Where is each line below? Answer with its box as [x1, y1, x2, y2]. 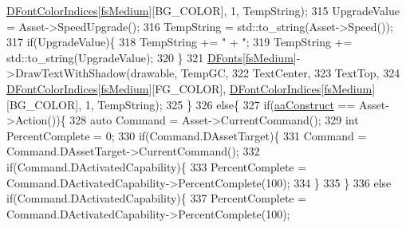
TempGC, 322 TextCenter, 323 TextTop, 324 [180, 65, 400, 81]
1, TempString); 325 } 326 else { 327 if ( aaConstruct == [85, 96, 356, 112]
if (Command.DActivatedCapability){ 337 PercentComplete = [6, 190, 307, 206]
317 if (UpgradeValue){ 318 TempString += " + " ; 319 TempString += [6, 33, 353, 50]
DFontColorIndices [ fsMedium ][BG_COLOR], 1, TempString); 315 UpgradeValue [6, 2, 400, 18]
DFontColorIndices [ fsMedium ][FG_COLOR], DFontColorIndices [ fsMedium [6, 80, 372, 96]
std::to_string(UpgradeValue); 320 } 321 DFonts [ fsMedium [6, 49, 294, 65]
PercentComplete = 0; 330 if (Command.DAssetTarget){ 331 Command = [6, 127, 367, 143]
